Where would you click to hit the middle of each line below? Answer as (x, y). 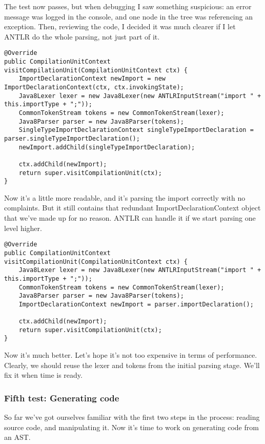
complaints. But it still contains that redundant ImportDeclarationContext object (132, 208)
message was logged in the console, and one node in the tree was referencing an (128, 16)
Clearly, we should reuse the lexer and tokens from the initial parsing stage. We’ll (132, 365)
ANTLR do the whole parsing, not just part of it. (82, 36)
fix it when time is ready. (43, 375)
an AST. (17, 437)
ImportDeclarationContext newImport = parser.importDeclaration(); (136, 304)
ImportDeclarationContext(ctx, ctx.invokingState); (94, 87)
